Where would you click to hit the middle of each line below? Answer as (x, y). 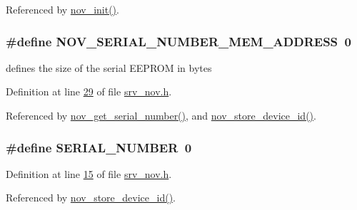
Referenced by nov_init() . (62, 9)
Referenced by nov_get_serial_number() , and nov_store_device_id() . (161, 115)
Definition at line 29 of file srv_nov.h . (89, 91)
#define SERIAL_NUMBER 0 (99, 147)
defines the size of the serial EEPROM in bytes (109, 67)
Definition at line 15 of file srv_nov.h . (89, 173)
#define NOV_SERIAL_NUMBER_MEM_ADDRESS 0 (178, 41)
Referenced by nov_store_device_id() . (91, 198)
